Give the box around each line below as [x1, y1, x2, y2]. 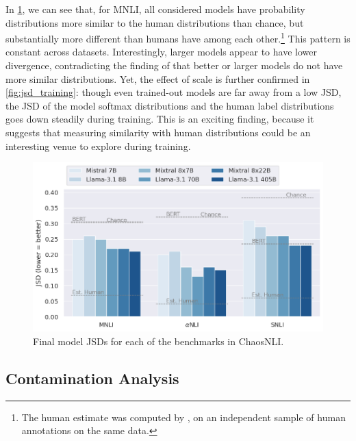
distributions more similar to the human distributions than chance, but [5, 15, 304, 29]
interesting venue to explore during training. [5, 138, 191, 153]
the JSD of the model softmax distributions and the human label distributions [5, 98, 334, 112]
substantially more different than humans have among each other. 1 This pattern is [5, 29, 351, 45]
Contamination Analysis [5, 367, 179, 388]
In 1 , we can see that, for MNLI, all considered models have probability [5, 2, 305, 16]
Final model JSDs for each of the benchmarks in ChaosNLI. [33, 333, 284, 348]
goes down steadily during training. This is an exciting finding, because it [5, 112, 314, 126]
